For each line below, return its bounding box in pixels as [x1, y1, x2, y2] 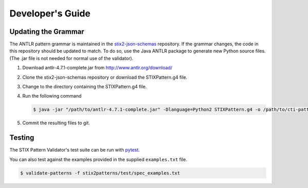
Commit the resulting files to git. [22, 120, 90, 126]
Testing [9, 134, 34, 142]
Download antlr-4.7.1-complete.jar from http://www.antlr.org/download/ [22, 65, 172, 71]
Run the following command [22, 93, 82, 99]
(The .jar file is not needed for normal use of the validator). [9, 55, 133, 61]
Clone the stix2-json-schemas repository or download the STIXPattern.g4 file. [22, 74, 187, 80]
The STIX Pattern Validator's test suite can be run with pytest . [9, 147, 140, 153]
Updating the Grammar [9, 27, 85, 36]
